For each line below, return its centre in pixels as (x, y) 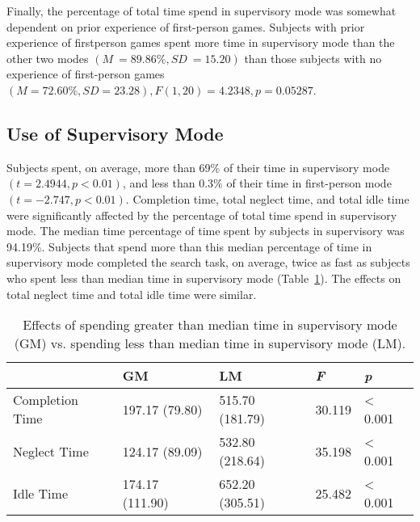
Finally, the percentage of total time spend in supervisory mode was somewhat (202, 11)
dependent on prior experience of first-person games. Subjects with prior (186, 26)
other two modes (48, 58)
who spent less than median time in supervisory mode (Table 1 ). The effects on (204, 278)
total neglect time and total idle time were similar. (132, 294)
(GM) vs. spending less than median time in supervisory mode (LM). (210, 343)
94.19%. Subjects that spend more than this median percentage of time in (189, 246)
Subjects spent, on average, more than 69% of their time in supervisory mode (198, 167)
